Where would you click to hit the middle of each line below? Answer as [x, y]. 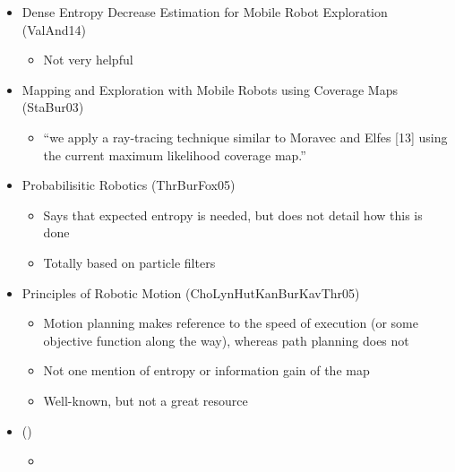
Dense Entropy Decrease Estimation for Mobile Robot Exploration [205, 12]
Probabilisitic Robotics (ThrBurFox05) [129, 185]
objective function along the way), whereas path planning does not [226, 340]
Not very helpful [88, 60]
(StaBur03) [53, 107]
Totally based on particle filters [129, 262]
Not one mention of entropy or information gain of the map [206, 370]
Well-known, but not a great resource [146, 400]
